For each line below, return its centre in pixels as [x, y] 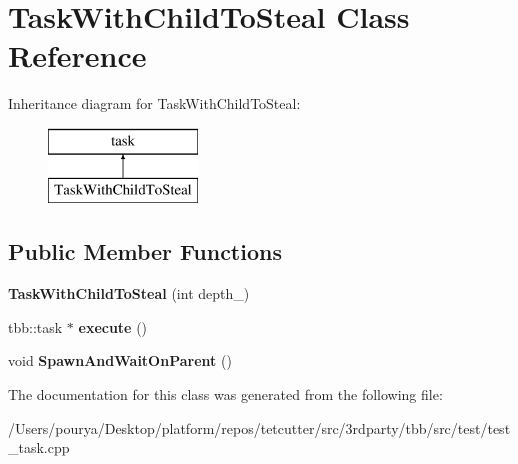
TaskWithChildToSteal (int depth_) [129, 293]
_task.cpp [39, 447]
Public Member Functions [145, 251]
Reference [77, 55]
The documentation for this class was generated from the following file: [225, 394]
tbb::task [35, 326]
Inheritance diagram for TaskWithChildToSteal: [154, 103]
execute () [113, 326]
